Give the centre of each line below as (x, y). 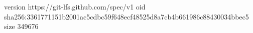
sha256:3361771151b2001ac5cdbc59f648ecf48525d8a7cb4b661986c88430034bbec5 (126, 16)
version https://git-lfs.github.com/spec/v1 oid (75, 6)
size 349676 (21, 26)
